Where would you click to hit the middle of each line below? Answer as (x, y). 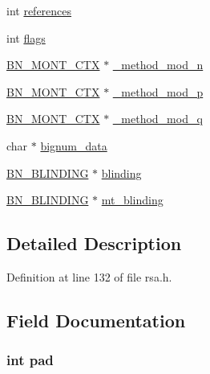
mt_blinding (132, 200)
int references (39, 10)
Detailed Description (94, 243)
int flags (26, 37)
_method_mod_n (158, 65)
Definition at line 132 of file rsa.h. (89, 276)
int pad (30, 360)
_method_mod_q (157, 119)
